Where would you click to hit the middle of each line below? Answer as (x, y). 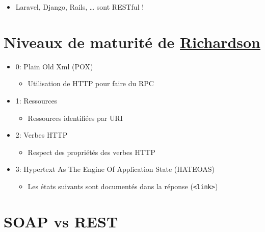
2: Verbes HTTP (42, 135)
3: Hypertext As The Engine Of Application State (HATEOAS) (115, 169)
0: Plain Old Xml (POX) (54, 66)
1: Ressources (36, 100)
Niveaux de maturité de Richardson (132, 42)
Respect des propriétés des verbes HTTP (91, 152)
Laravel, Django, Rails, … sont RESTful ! (80, 7)
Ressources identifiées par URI (75, 118)
